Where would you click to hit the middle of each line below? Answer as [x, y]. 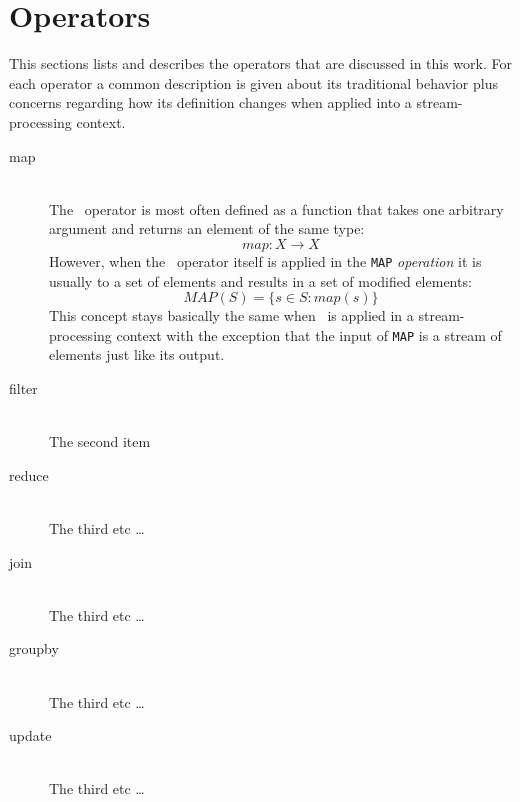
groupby [34, 648]
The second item [100, 441]
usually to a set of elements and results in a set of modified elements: [260, 280]
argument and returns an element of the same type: [207, 228]
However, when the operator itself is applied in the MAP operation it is [265, 260]
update [30, 735]
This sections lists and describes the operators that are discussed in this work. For [260, 63]
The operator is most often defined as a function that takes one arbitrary [276, 208]
